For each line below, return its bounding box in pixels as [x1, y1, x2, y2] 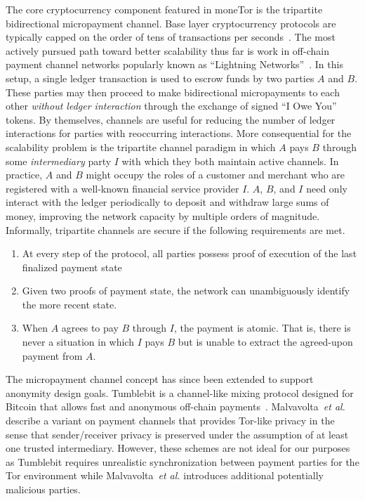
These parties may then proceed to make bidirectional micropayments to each [6, 84, 340, 99]
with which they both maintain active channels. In [121, 153, 339, 168]
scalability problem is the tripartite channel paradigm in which [6, 139, 276, 154]
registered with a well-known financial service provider [6, 181, 239, 195]
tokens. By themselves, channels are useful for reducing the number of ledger [6, 112, 336, 126]
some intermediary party [6, 153, 112, 168]
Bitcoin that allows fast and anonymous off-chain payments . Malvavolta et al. [6, 399, 345, 414]
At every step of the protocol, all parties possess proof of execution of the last [22, 246, 357, 261]
